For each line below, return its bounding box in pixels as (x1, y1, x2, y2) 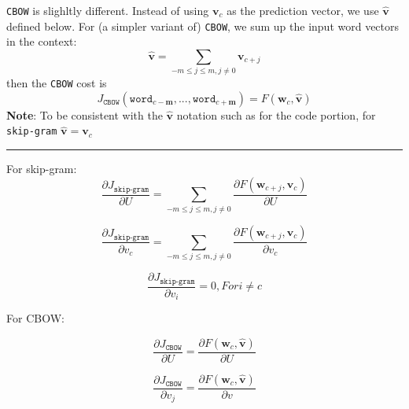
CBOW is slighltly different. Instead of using (6, 2, 209, 18)
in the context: (6, 33, 77, 50)
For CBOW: (6, 310, 64, 326)
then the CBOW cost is (6, 75, 107, 91)
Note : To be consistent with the (6, 106, 163, 123)
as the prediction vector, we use (227, 2, 379, 18)
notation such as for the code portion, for (176, 106, 376, 123)
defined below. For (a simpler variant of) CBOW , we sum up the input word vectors (6, 17, 400, 34)
